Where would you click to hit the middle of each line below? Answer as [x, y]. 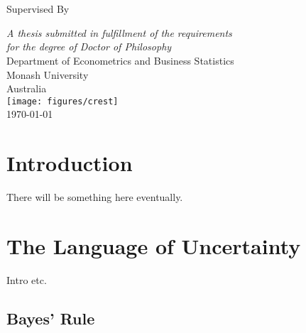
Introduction [70, 163]
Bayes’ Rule [51, 318]
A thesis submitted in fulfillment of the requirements [119, 32]
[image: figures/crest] [62, 101]
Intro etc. [27, 279]
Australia [27, 88]
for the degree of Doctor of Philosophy [89, 47]
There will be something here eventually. [95, 197]
